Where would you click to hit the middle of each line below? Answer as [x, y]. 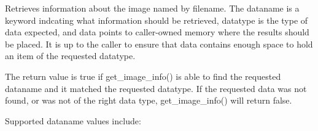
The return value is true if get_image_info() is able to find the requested [143, 76]
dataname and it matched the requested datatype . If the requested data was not [156, 88]
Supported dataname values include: [73, 120]
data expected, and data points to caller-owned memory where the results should [157, 32]
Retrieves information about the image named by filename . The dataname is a [152, 8]
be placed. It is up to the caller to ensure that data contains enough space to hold [159, 44]
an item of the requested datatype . [70, 56]
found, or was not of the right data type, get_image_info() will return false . [149, 100]
